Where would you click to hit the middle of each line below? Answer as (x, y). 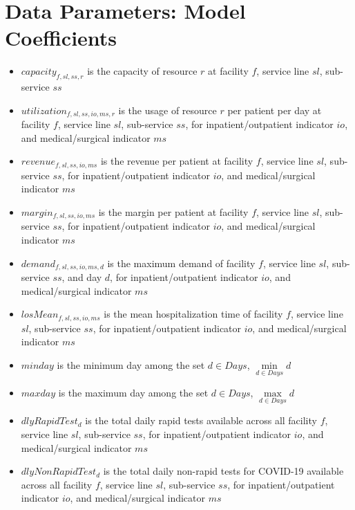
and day (85, 277)
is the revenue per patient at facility (177, 161)
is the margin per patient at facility (173, 211)
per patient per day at (275, 110)
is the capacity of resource (142, 71)
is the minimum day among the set (131, 364)
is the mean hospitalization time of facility (193, 314)
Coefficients (61, 38)
